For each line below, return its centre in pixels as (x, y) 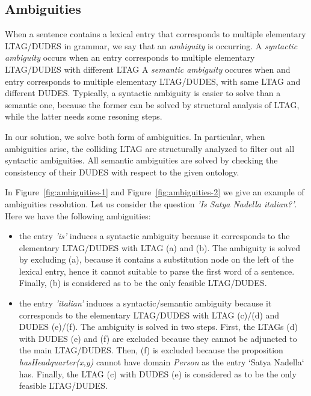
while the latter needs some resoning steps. (84, 116)
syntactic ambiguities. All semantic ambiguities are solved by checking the (141, 160)
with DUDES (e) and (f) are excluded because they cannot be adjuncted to (158, 338)
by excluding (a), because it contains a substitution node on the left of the (156, 259)
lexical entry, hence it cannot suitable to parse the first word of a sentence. (157, 271)
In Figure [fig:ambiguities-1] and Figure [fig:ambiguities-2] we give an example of (155, 192)
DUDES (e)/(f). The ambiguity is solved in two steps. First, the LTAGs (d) (158, 327)
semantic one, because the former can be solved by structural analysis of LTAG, (152, 104)
